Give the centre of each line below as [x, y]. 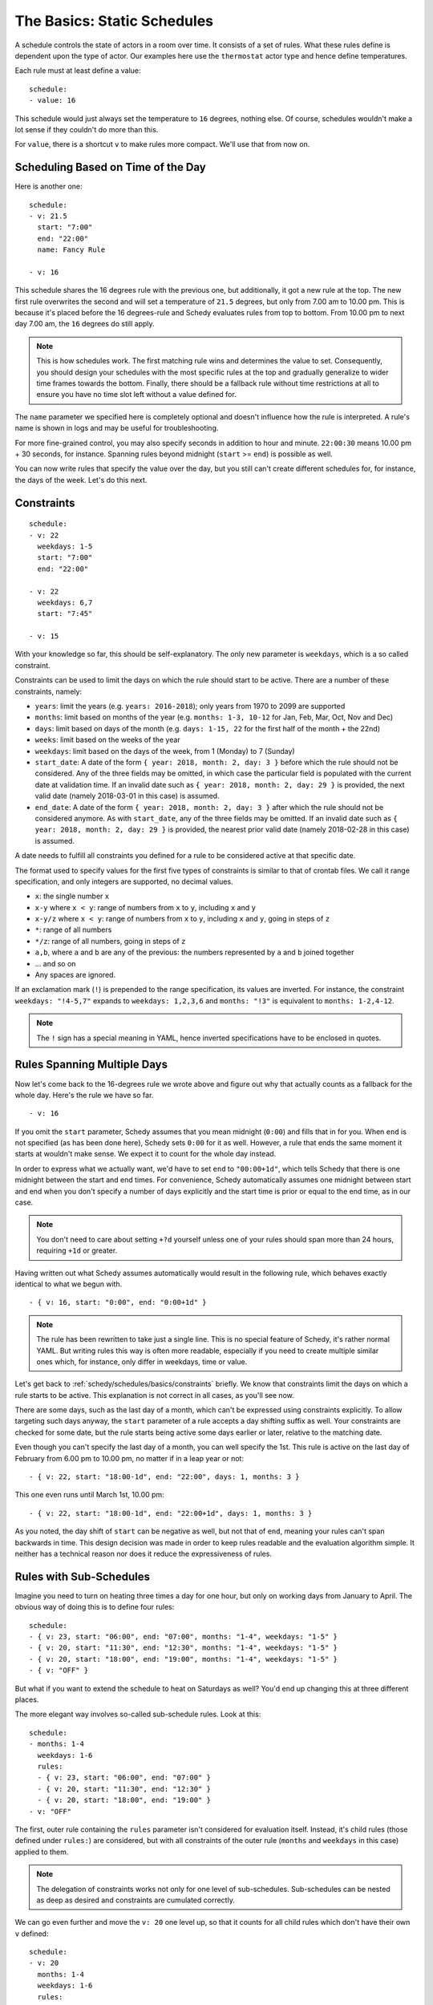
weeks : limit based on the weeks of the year [107, 740]
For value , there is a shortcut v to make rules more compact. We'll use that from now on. [162, 144]
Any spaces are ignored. [75, 975]
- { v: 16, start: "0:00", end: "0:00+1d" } [118, 1302]
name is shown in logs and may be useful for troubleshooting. [117, 428]
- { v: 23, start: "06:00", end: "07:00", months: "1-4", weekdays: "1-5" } [184, 1637]
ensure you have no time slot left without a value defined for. [136, 395]
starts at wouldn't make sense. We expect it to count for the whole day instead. [146, 1154]
